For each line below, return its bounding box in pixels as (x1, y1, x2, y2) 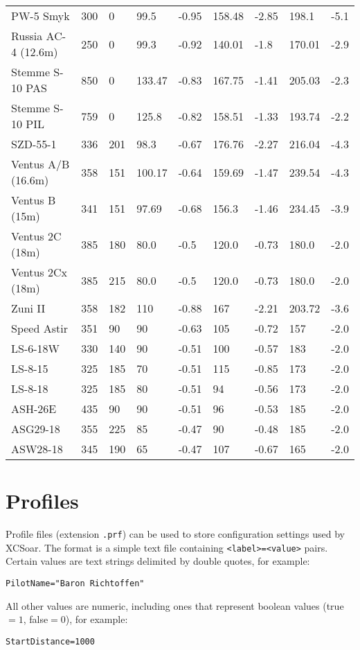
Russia (11, 28, 43, 44)
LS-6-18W (11, 340, 60, 356)
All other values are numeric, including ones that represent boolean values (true (6, 598, 344, 613)
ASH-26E (11, 401, 57, 416)
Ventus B (11, 192, 56, 208)
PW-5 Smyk (11, 8, 70, 24)
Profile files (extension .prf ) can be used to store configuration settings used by (6, 527, 345, 541)
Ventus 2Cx (11, 264, 67, 280)
